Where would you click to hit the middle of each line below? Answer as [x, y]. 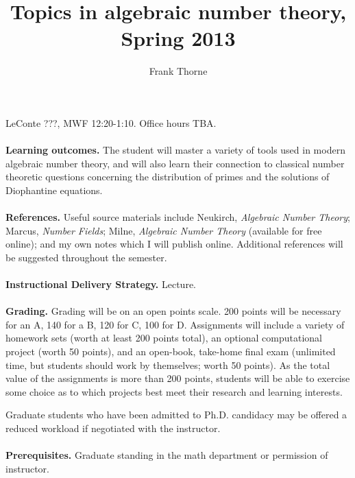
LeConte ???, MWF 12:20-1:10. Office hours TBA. [111, 122]
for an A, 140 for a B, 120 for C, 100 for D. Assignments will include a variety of [175, 324]
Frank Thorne [178, 71]
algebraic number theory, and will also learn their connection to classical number [175, 163]
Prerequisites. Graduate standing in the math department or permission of [167, 455]
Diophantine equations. [54, 190]
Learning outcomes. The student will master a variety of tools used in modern [175, 150]
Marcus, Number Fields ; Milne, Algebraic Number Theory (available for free [164, 230]
